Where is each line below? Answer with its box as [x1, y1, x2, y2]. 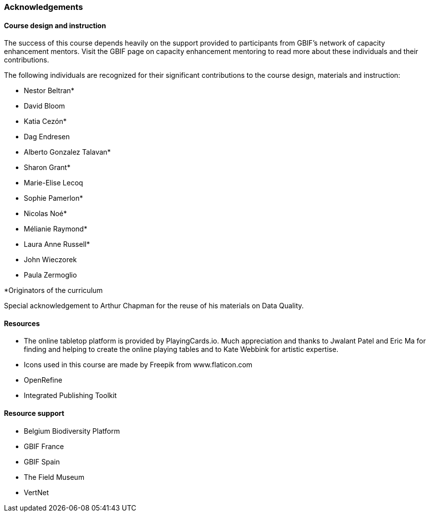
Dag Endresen [24, 132, 70, 141]
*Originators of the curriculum [4, 286, 103, 295]
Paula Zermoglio [24, 271, 77, 280]
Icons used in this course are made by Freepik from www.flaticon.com [24, 360, 253, 369]
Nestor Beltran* [24, 86, 75, 95]
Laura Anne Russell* [24, 240, 90, 249]
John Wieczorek [24, 255, 77, 264]
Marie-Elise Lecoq [24, 178, 83, 187]
